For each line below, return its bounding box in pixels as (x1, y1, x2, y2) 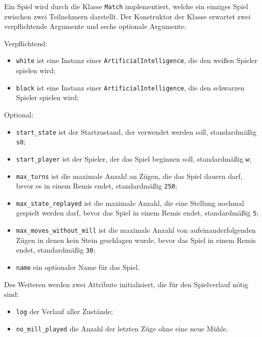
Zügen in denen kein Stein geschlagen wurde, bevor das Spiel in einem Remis (16, 234, 256, 245)
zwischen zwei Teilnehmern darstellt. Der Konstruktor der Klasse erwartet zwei (4, 11, 251, 21)
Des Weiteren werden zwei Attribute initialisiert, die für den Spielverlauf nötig (4, 279, 249, 289)
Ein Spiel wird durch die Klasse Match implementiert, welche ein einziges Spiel (4, 1, 248, 11)
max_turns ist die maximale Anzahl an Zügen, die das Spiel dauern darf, (16, 170, 243, 181)
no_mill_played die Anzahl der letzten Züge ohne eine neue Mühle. (16, 323, 228, 333)
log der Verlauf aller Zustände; (16, 305, 113, 316)
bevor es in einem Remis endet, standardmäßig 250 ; (16, 180, 178, 191)
